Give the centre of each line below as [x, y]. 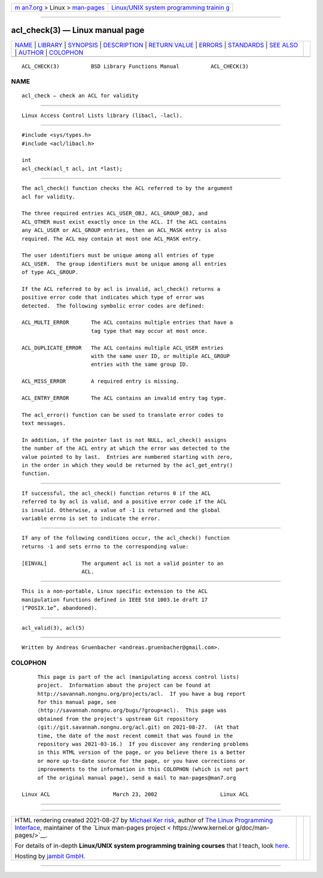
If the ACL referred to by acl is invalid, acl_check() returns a [121, 289]
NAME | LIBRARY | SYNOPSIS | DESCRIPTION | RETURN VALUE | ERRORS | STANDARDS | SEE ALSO [156, 45]
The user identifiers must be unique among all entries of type [118, 255]
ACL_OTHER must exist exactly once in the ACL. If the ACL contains [124, 222]
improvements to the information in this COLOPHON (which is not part [143, 769]
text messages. [44, 423]
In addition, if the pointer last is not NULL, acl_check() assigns [124, 440]
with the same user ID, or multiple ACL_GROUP [160, 356]
